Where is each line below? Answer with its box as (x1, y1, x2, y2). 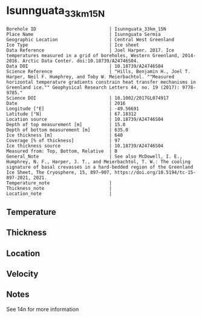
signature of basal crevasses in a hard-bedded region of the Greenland (6, 164, 194, 170)
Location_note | (6, 191, 112, 197)
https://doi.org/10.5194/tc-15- (114, 169, 197, 175)
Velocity (6, 269, 39, 279)
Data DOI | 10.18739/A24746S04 (6, 63, 164, 69)
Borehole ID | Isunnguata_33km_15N (6, 25, 166, 32)
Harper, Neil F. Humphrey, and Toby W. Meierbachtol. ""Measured (6, 73, 174, 79)
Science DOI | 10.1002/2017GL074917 (6, 95, 169, 101)
